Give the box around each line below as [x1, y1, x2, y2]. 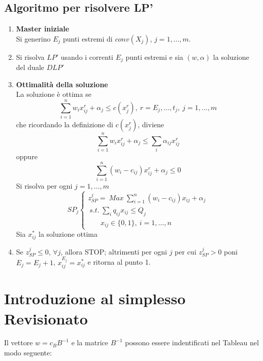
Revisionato [4, 308, 88, 329]
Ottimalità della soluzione [16, 79, 108, 89]
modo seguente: [4, 347, 52, 358]
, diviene [138, 119, 164, 130]
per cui [175, 246, 196, 257]
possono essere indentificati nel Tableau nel [125, 337, 259, 348]
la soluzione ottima [39, 229, 97, 239]
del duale [16, 62, 45, 73]
